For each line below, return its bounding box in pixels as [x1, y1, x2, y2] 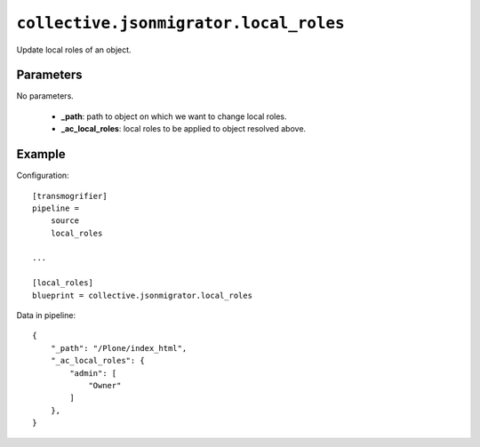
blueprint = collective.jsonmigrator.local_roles [32, 290, 253, 300]
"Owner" [88, 380, 122, 390]
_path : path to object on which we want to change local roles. [60, 111, 287, 122]
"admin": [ [69, 368, 117, 378]
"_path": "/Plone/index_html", [50, 343, 188, 353]
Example [16, 147, 66, 162]
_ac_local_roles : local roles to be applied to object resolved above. [60, 124, 307, 134]
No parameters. [16, 91, 75, 101]
